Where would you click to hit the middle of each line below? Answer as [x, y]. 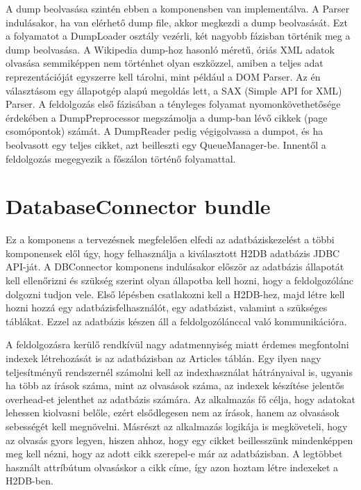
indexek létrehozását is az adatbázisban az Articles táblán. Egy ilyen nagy [163, 358]
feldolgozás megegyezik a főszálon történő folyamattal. [121, 158]
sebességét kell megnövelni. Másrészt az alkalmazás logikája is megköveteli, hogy [177, 426]
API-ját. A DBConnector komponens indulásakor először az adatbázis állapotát [175, 267]
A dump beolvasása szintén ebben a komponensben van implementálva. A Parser [178, 8]
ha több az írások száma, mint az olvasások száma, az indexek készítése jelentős [175, 385]
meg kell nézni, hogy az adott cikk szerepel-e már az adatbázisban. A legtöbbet [174, 454]
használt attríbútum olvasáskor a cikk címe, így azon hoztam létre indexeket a [172, 467]
